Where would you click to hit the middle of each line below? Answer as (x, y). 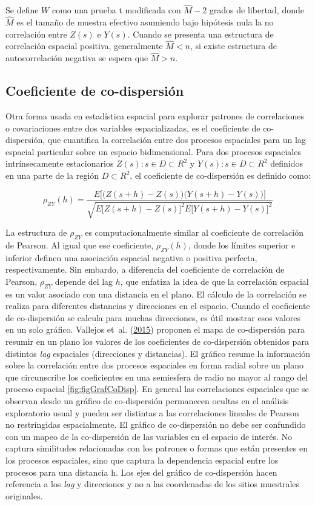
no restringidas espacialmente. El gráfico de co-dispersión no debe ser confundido (156, 424)
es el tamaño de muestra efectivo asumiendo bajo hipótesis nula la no (145, 22)
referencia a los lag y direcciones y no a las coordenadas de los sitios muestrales (153, 484)
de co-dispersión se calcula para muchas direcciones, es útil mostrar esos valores (153, 317)
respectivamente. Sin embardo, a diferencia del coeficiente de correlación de (145, 269)
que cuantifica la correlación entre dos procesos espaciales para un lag (177, 140)
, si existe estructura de (233, 46)
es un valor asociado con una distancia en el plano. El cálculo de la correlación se (156, 294)
